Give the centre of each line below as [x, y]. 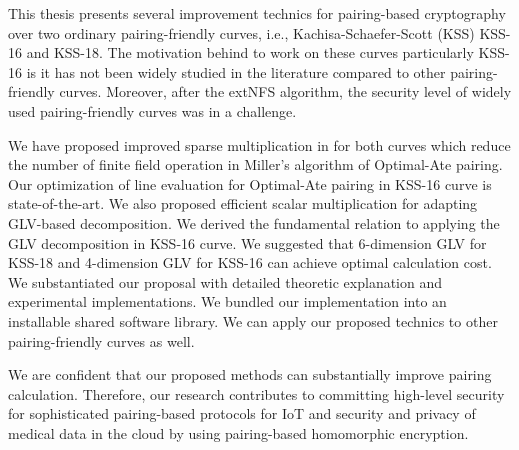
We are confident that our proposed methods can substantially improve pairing [250, 374]
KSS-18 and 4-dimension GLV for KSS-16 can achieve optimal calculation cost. [250, 262]
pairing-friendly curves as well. [101, 340]
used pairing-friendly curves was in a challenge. [152, 110]
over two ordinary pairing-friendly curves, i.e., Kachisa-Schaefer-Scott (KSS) [241, 32]
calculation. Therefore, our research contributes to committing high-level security [256, 393]
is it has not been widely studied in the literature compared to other [236, 71]
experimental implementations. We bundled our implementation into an [227, 301]
